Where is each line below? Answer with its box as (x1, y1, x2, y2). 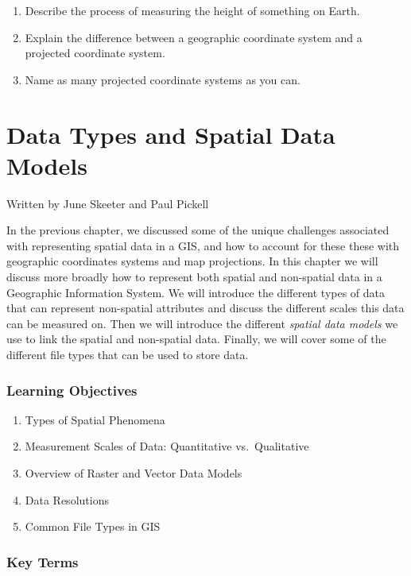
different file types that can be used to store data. (6, 346, 249, 363)
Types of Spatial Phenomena (25, 411, 165, 427)
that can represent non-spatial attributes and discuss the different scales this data (6, 300, 405, 316)
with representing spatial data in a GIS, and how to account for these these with (6, 237, 400, 253)
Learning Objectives (6, 380, 138, 400)
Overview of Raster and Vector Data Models (25, 465, 242, 481)
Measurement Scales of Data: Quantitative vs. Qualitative (25, 438, 309, 454)
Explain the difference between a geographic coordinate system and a (25, 29, 363, 45)
